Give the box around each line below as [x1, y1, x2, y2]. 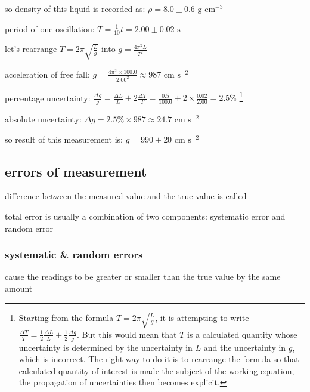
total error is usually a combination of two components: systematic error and [5, 210, 286, 223]
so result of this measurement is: [5, 132, 123, 145]
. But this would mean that [77, 328, 177, 340]
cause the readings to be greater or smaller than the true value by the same [5, 270, 281, 283]
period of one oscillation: [5, 22, 95, 35]
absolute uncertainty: [5, 113, 82, 125]
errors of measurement [5, 162, 147, 180]
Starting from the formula [18, 311, 114, 323]
